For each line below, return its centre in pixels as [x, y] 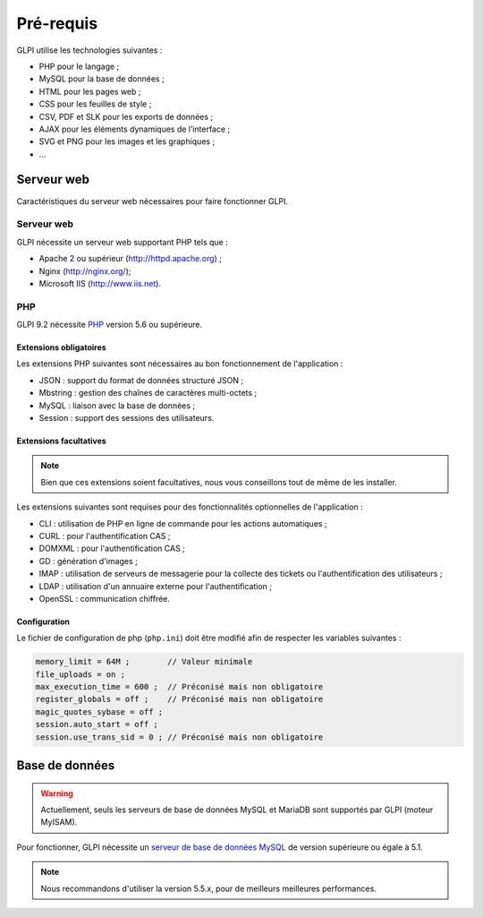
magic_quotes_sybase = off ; [99, 711]
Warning [57, 793]
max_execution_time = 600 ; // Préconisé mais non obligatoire [179, 687]
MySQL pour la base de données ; [102, 79]
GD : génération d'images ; [88, 561]
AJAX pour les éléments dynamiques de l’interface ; [135, 129]
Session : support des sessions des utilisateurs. [127, 417]
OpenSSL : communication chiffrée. [104, 598]
